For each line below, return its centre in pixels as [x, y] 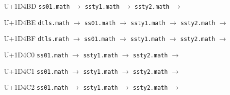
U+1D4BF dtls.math [37, 38]
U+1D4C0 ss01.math [36, 54]
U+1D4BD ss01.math [37, 6]
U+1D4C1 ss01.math [36, 71]
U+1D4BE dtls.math [37, 22]
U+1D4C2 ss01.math [36, 87]
